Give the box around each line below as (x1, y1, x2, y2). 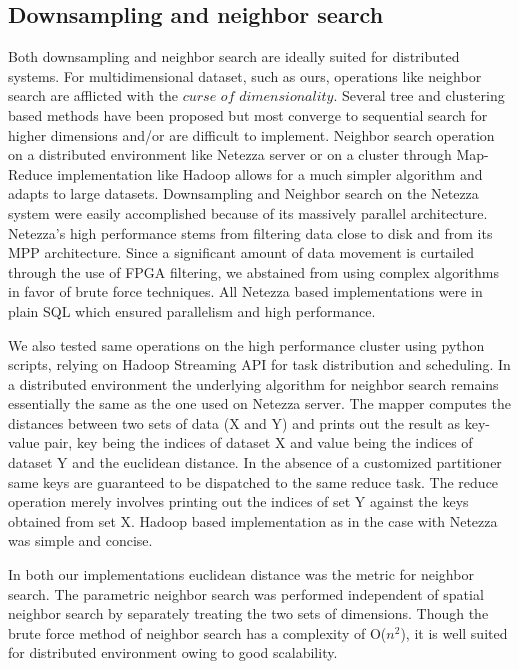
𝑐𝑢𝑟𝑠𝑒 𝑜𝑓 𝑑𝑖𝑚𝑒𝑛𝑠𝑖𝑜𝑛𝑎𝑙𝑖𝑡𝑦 (182, 90, 334, 105)
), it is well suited (400, 622, 508, 643)
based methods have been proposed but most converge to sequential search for (8, 104, 488, 125)
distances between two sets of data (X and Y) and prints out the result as (8, 412, 461, 433)
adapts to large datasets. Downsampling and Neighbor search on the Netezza (8, 183, 479, 204)
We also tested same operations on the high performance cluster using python (8, 334, 485, 355)
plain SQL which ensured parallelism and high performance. (8, 300, 376, 321)
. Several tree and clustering (333, 85, 505, 106)
